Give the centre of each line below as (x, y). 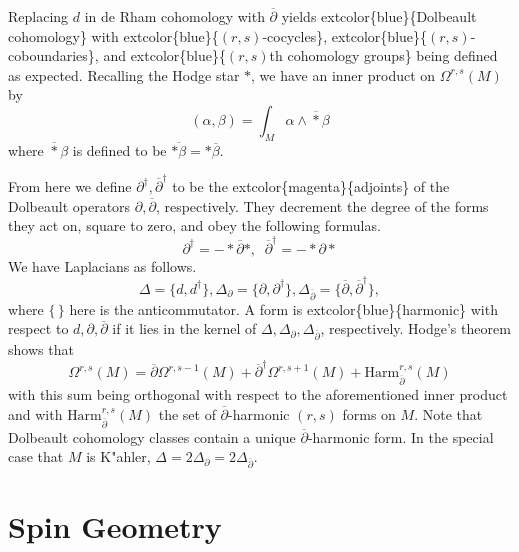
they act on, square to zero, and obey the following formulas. (194, 225)
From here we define (70, 186)
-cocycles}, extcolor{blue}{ (345, 35)
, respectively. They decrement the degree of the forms (322, 205)
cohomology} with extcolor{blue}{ (113, 35)
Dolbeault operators (69, 205)
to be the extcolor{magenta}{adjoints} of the (311, 186)
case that (36, 456)
